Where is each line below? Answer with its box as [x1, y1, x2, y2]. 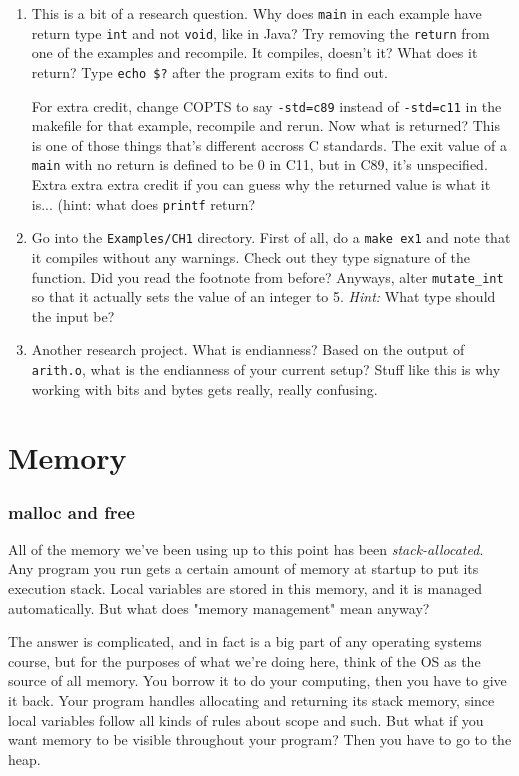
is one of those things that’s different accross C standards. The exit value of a [31, 134, 507, 155]
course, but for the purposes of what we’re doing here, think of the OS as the [8, 650, 481, 671]
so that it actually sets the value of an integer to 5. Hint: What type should [31, 286, 496, 307]
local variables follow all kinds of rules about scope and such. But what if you [8, 709, 484, 730]
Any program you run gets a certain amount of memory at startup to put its [8, 558, 479, 579]
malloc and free [8, 499, 135, 524]
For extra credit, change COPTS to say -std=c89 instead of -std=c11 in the [31, 95, 502, 116]
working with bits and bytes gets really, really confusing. [31, 378, 378, 399]
